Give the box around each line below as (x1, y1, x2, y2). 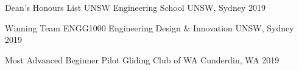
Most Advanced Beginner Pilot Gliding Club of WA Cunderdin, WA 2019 (5, 53, 280, 66)
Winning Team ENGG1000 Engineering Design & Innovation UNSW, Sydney (5, 21, 294, 34)
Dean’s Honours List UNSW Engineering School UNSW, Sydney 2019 (5, 1, 266, 13)
